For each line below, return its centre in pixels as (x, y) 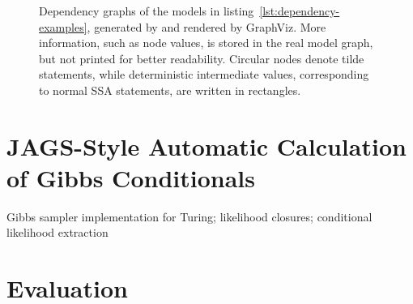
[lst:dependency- (300, 11)
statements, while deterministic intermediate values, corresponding (204, 74)
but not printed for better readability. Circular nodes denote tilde (202, 58)
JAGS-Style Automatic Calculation (206, 146)
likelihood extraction (57, 232)
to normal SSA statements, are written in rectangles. (170, 90)
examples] (63, 26)
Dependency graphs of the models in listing (147, 11)
